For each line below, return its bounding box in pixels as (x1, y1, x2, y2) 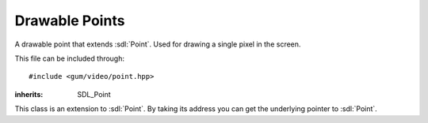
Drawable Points (14, 12, 125, 29)
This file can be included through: (14, 54, 125, 63)
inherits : (14, 89, 44, 99)
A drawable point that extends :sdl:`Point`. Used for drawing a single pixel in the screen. (14, 39, 301, 49)
